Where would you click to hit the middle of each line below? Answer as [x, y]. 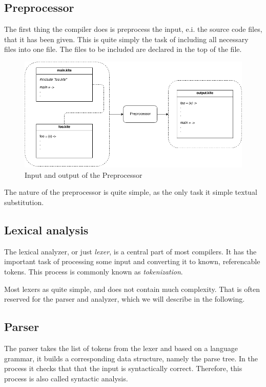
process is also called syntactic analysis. [66, 378]
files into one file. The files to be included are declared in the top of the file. [123, 49]
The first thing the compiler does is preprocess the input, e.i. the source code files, [133, 29]
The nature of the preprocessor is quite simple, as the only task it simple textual [131, 192]
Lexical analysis [46, 229]
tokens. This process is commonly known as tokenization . [94, 271]
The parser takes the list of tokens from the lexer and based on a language [121, 348]
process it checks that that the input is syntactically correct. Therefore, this [123, 368]
